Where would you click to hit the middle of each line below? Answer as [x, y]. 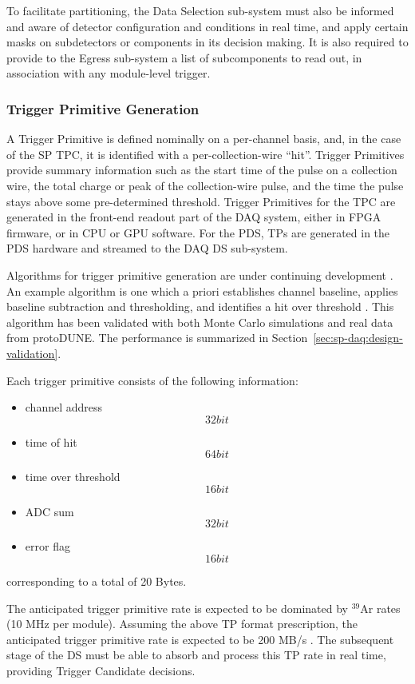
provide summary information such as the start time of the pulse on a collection [202, 170]
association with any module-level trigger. [109, 73]
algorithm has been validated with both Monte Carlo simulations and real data [200, 322]
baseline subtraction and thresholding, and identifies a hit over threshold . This [200, 306]
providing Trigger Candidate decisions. [101, 671]
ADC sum [49, 511]
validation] [32, 353]
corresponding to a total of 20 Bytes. [97, 581]
